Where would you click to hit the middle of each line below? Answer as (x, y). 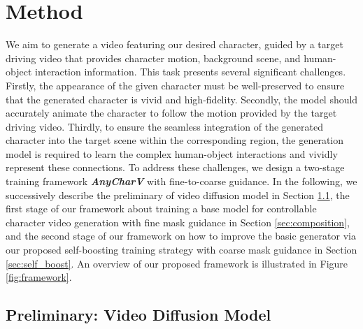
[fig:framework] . (39, 277)
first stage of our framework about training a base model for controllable (161, 209)
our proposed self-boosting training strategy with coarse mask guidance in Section (181, 250)
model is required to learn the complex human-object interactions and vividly (172, 153)
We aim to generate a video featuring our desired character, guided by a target (175, 44)
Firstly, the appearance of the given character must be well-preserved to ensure (175, 85)
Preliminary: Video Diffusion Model (138, 315)
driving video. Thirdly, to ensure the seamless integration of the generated (164, 126)
